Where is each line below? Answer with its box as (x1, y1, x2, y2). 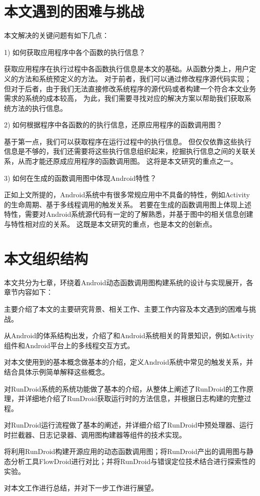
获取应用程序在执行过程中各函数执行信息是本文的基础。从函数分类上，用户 (4, 63, 249, 74)
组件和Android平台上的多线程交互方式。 (4, 340, 134, 350)
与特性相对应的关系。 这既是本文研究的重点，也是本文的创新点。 (4, 219, 216, 229)
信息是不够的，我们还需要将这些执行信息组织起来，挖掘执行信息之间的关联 (4, 146, 249, 156)
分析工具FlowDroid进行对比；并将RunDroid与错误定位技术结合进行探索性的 (10, 456, 255, 467)
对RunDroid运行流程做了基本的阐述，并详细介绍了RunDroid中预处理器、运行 (4, 420, 253, 430)
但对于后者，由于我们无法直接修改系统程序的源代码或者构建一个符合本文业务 (4, 83, 256, 93)
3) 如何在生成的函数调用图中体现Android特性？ (4, 172, 157, 183)
